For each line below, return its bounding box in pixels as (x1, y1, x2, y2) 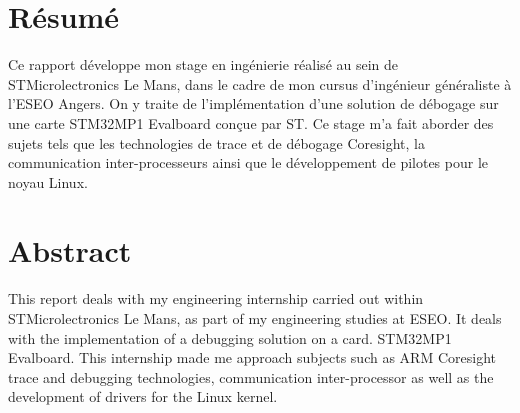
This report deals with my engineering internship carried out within (8, 288, 424, 309)
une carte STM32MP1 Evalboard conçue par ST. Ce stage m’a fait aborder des (8, 112, 494, 133)
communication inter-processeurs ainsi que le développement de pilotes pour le (8, 152, 489, 173)
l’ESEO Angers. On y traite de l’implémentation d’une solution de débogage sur (8, 93, 499, 114)
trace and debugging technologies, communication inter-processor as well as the (8, 366, 494, 387)
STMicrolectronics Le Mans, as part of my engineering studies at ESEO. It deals (8, 308, 502, 328)
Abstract (8, 230, 132, 271)
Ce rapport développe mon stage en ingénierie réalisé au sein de (8, 54, 399, 75)
